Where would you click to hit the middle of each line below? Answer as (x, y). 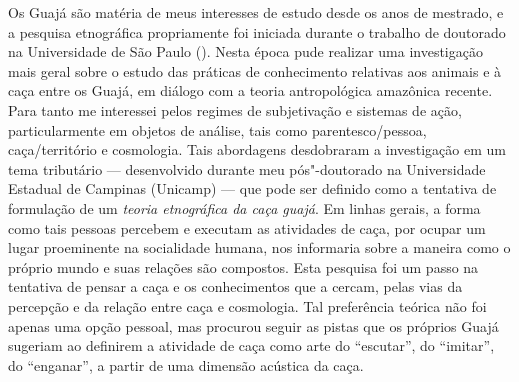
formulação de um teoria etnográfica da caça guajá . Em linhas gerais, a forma (244, 207)
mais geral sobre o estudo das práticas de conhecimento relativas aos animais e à (255, 70)
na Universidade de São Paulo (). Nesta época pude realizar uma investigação (245, 51)
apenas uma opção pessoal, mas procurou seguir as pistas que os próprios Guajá (253, 325)
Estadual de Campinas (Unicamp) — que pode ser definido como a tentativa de (252, 188)
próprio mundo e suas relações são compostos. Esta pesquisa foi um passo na (243, 266)
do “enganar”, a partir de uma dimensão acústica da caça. (186, 364)
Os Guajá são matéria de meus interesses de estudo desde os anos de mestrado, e (256, 12)
